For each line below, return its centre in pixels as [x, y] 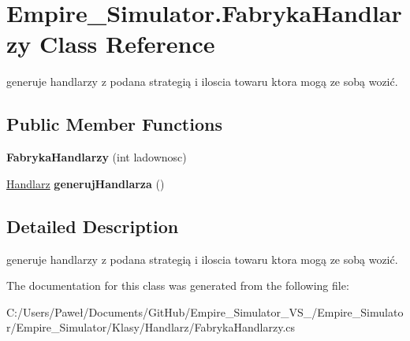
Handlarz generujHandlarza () [86, 183]
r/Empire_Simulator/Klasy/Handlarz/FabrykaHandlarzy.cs [151, 327]
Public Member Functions [114, 124]
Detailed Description [93, 226]
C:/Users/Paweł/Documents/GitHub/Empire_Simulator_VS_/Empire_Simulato [205, 311]
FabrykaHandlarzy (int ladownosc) [97, 157]
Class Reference [127, 44]
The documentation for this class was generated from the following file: [178, 285]
